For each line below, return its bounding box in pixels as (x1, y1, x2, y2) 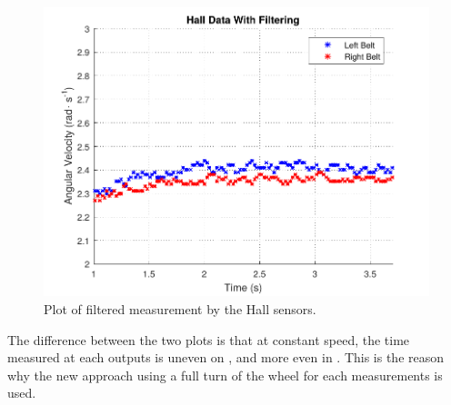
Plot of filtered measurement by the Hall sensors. (44, 299, 316, 318)
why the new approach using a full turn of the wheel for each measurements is (7, 365, 443, 384)
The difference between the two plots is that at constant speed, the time (7, 330, 410, 349)
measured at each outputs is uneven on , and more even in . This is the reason (7, 348, 445, 367)
